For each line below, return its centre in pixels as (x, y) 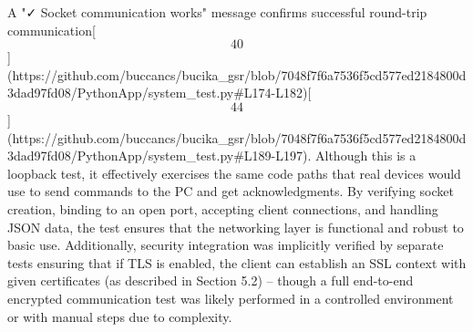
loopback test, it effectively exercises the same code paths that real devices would (234, 173)
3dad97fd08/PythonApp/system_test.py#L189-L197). (159, 156)
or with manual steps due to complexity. (120, 316)
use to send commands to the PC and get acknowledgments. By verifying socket (231, 191)
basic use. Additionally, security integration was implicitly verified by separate (226, 245)
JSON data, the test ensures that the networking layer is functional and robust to (236, 227)
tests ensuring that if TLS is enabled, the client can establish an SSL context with (237, 262)
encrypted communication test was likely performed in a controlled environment (231, 298)
